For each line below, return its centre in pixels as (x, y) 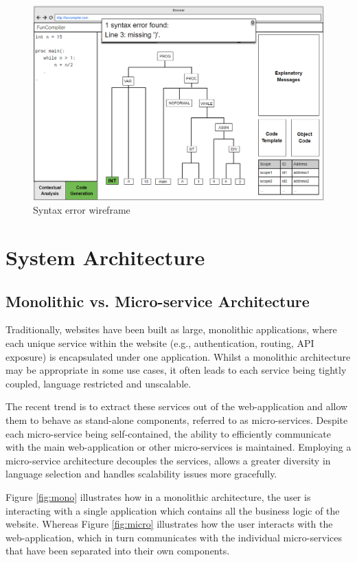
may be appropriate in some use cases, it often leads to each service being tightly (176, 370)
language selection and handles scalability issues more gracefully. (141, 474)
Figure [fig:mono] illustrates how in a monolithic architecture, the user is (158, 496)
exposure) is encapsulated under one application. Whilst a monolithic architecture (178, 356)
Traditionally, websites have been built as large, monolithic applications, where (171, 329)
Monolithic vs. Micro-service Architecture (158, 301)
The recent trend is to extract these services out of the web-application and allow (177, 406)
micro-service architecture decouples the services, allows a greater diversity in (168, 460)
